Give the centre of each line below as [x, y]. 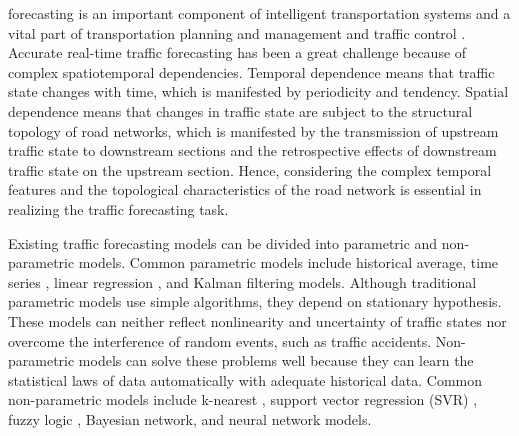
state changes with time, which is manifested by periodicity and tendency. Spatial [258, 91]
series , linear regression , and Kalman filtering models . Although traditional [242, 281]
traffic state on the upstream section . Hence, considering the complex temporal [250, 169]
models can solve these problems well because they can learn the [276, 360]
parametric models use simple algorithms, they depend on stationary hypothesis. [255, 301]
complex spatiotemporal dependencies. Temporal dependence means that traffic [251, 71]
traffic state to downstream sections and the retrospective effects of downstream [252, 150]
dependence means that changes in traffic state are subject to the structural [240, 110]
